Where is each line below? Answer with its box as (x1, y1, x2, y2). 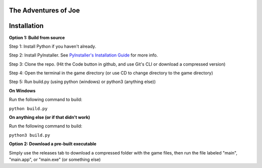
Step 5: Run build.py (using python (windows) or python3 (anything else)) (9, 79, 156, 84)
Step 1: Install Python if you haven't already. (9, 43, 97, 49)
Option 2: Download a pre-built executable (9, 141, 97, 147)
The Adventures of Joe (9, 6, 80, 14)
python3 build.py (9, 132, 50, 138)
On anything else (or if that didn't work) (9, 114, 90, 120)
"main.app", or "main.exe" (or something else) (9, 157, 101, 162)
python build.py (9, 106, 48, 111)
